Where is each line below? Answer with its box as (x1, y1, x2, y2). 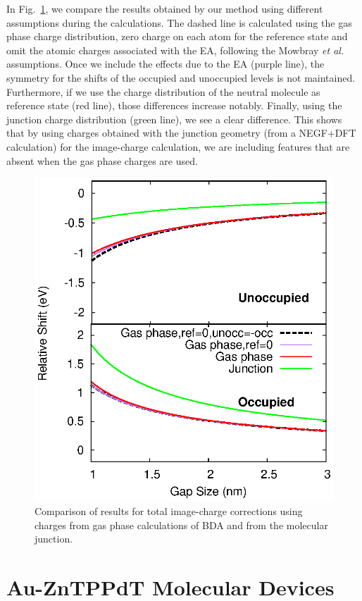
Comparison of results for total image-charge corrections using (35, 504, 303, 519)
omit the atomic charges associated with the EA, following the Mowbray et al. (6, 42, 344, 57)
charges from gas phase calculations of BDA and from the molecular (35, 517, 328, 532)
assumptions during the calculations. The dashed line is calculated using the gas (6, 15, 352, 30)
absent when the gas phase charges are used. (6, 153, 198, 168)
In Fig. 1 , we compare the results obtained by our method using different (6, 1, 323, 16)
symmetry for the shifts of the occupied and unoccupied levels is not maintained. (6, 70, 356, 85)
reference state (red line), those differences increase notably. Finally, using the (6, 98, 342, 113)
